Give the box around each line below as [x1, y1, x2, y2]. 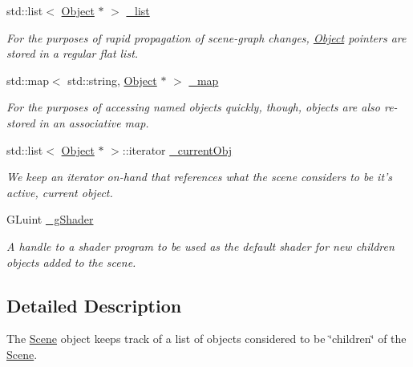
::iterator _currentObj [122, 141, 233, 158]
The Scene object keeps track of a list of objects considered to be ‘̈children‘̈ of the [6, 330, 407, 347]
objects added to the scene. [6, 253, 136, 270]
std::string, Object [67, 71, 157, 88]
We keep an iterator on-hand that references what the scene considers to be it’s [6, 168, 393, 185]
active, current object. [6, 183, 113, 200]
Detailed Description [6, 292, 182, 317]
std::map [6, 71, 49, 88]
